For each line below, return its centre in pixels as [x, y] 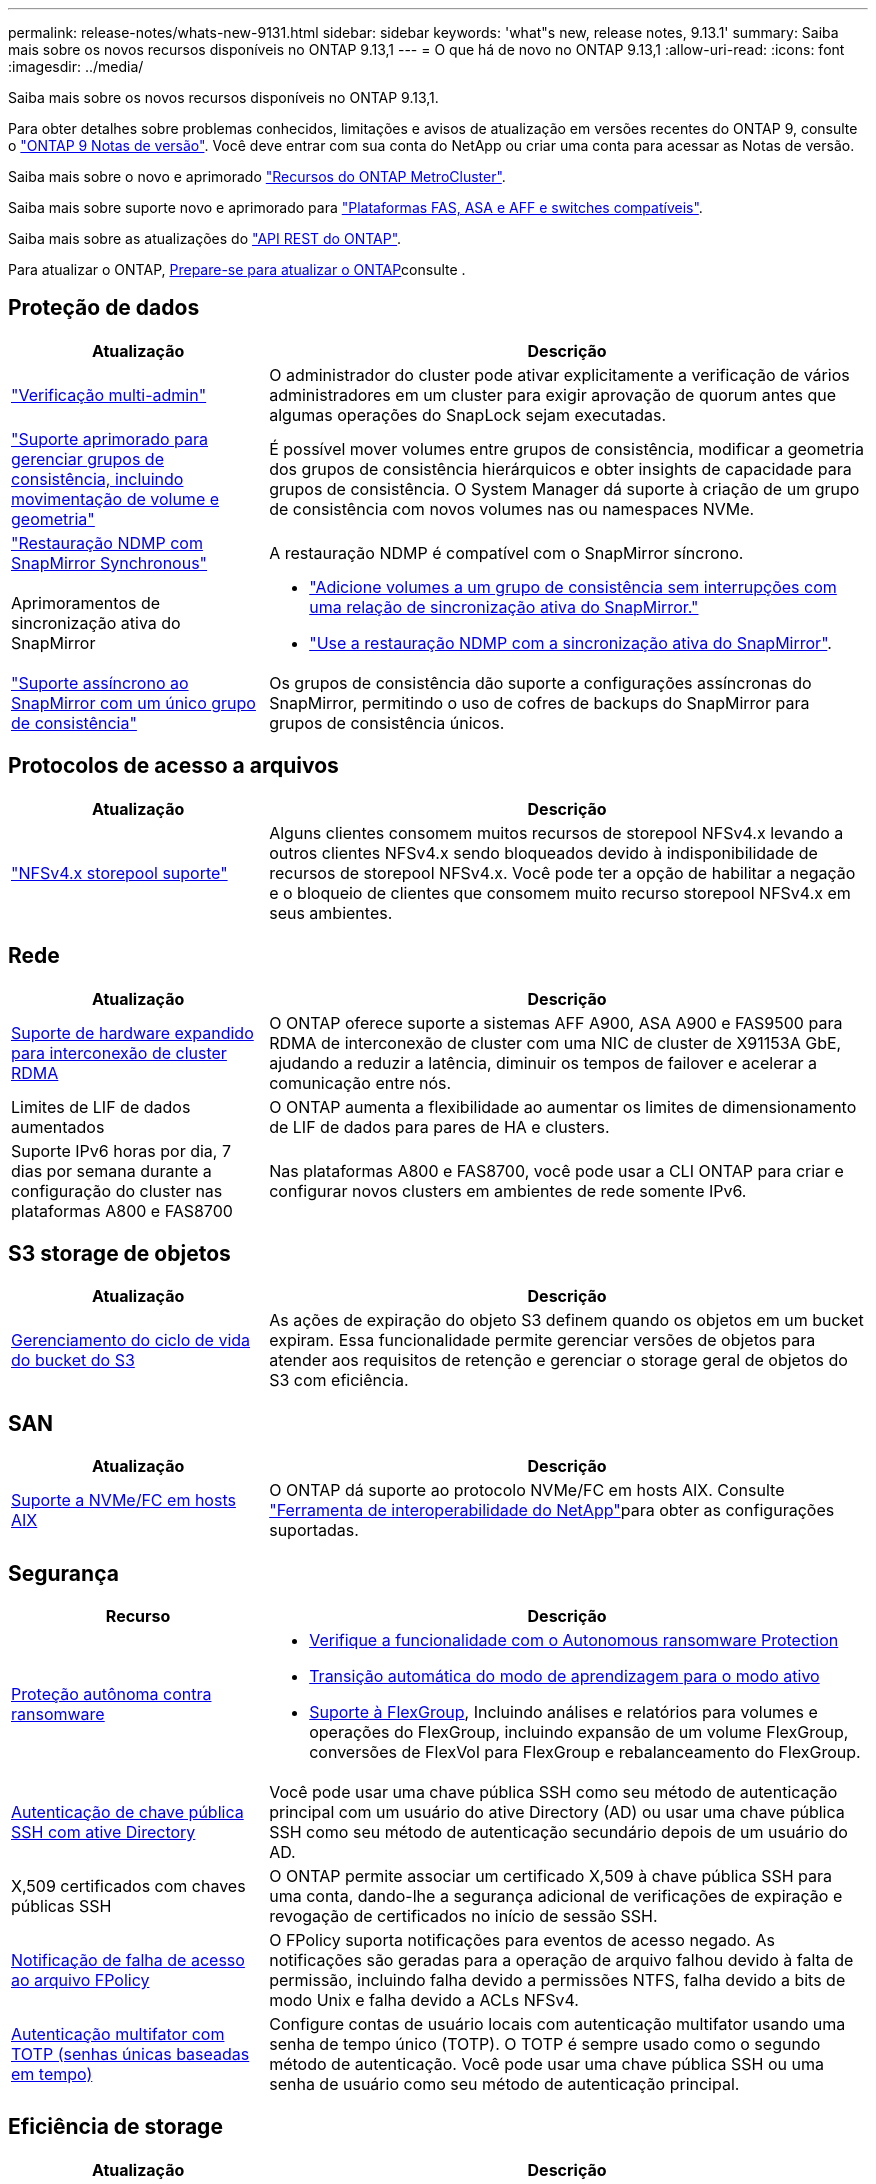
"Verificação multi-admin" [109, 394]
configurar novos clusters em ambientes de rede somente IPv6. [508, 1190]
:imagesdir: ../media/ [76, 66]
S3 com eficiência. [339, 1380]
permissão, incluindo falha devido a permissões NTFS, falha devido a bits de [557, 1980]
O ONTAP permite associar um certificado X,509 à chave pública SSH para [551, 1876]
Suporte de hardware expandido [132, 1032]
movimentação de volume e [115, 498]
